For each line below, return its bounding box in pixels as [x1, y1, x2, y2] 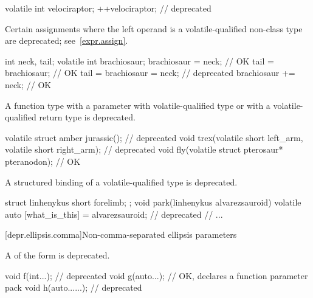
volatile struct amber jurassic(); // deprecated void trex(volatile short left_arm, [5, 131, 303, 144]
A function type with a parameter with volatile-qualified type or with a [5, 99, 270, 111]
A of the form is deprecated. [5, 248, 110, 261]
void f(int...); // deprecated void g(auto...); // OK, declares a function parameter [5, 269, 308, 282]
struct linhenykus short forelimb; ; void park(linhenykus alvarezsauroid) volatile [5, 196, 301, 209]
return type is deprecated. [39, 111, 136, 123]
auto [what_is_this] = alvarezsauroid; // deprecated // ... [5, 207, 223, 220]
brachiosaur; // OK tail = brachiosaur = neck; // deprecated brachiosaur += [5, 66, 295, 79]
